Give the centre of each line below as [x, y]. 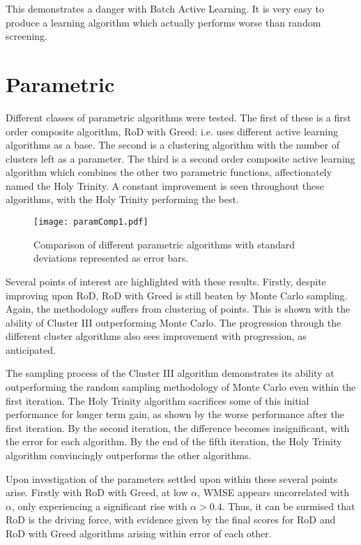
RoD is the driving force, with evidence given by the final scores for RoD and [171, 520]
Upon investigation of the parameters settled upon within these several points [172, 478]
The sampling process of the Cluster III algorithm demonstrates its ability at [170, 373]
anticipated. [31, 349]
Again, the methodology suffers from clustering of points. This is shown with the [178, 309]
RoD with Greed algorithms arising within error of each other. [139, 533]
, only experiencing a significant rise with [99, 506]
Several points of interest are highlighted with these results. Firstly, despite [166, 281]
